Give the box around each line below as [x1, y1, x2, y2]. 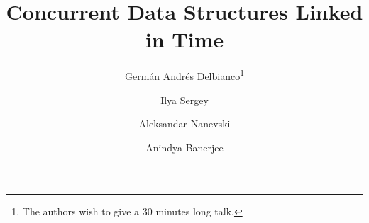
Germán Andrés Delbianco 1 [124, 67, 245, 83]
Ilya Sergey [160, 92, 209, 107]
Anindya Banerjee [145, 139, 224, 154]
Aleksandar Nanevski [138, 116, 231, 131]
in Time [145, 25, 224, 54]
